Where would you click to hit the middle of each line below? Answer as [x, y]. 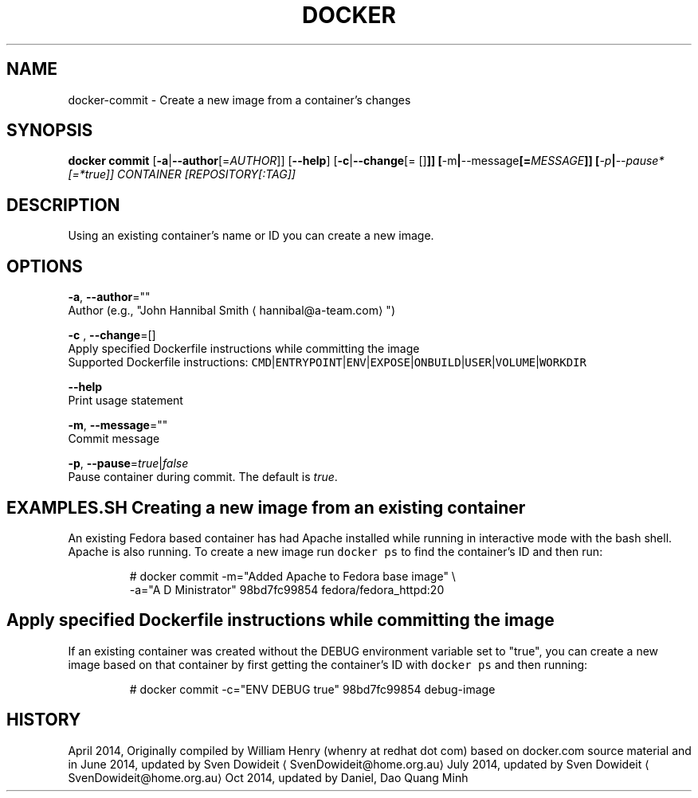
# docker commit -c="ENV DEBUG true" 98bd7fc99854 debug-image [312, 689]
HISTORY [44, 720]
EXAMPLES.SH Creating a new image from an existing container [266, 507]
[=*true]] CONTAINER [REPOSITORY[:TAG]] [182, 174]
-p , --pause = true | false [128, 464]
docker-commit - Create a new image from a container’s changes [239, 100]
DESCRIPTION [63, 205]
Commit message [114, 439]
